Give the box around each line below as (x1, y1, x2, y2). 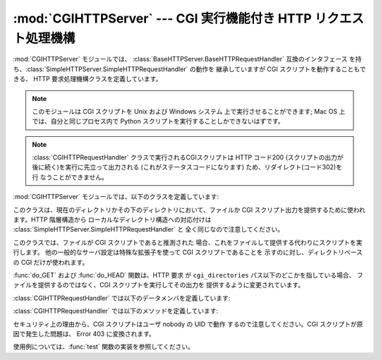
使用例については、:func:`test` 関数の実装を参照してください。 (13, 342, 194, 351)
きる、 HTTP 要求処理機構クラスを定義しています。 (13, 75, 162, 83)
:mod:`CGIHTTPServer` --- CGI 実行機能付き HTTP (13, 11, 312, 26)
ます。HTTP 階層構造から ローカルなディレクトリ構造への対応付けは (13, 215, 212, 224)
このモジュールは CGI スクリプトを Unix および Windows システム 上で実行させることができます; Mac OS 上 (32, 107, 346, 116)
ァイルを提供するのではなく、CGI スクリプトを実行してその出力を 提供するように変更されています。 (13, 281, 305, 289)
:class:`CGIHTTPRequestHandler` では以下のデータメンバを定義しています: (13, 294, 231, 302)
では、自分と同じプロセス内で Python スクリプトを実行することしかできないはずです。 (32, 117, 285, 126)
